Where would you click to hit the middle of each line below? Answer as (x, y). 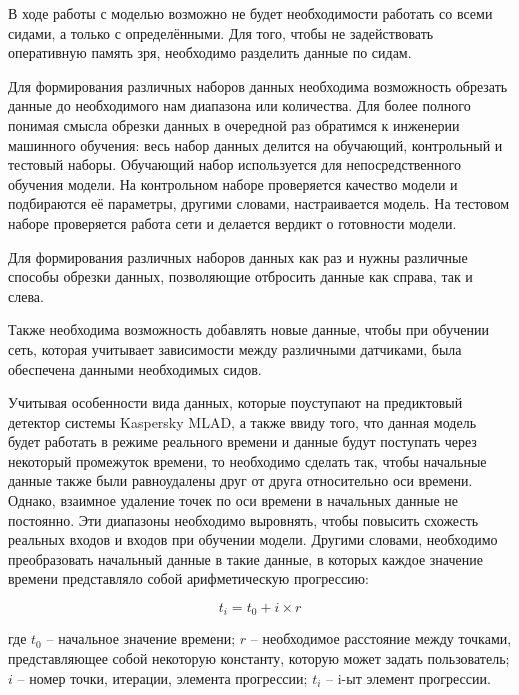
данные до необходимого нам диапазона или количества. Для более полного (239, 105)
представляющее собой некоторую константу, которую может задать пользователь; (259, 658)
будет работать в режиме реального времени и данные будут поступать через (242, 441)
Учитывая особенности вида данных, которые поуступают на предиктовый (235, 402)
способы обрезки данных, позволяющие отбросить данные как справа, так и (240, 276)
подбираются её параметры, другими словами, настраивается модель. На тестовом (259, 203)
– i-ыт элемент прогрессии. (408, 677)
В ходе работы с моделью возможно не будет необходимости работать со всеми (250, 13)
